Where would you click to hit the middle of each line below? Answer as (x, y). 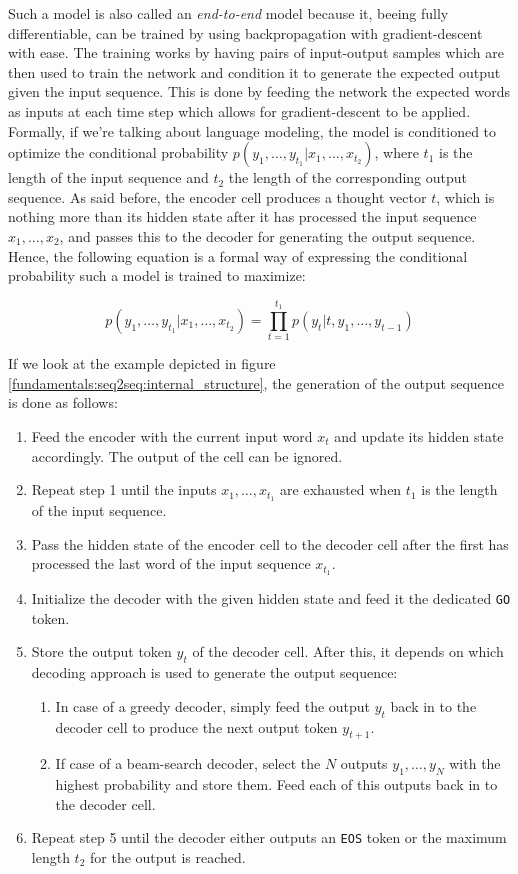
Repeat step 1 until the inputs (124, 489)
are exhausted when (341, 489)
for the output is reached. (168, 857)
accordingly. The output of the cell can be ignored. (187, 455)
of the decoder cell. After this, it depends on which (348, 651)
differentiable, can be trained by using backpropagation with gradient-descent (245, 32)
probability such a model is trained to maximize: (157, 275)
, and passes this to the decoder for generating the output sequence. (267, 235)
